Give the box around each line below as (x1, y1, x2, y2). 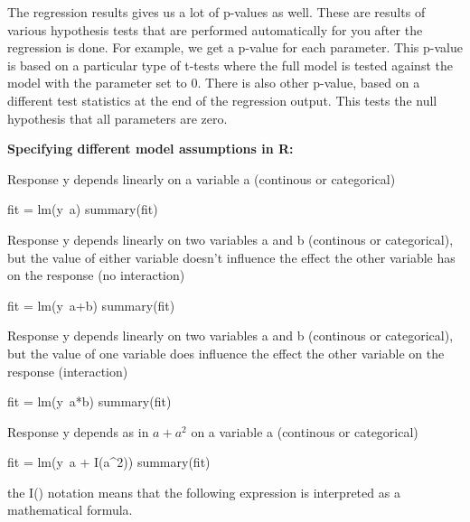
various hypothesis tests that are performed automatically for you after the (7, 20, 423, 39)
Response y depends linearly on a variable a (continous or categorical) (7, 169, 396, 188)
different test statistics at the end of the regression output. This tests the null (7, 90, 437, 109)
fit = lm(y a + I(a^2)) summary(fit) (7, 452, 211, 471)
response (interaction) (7, 361, 128, 380)
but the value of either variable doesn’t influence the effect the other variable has (7, 247, 456, 266)
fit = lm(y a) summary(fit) (7, 200, 158, 219)
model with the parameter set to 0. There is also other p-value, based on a (7, 73, 420, 92)
